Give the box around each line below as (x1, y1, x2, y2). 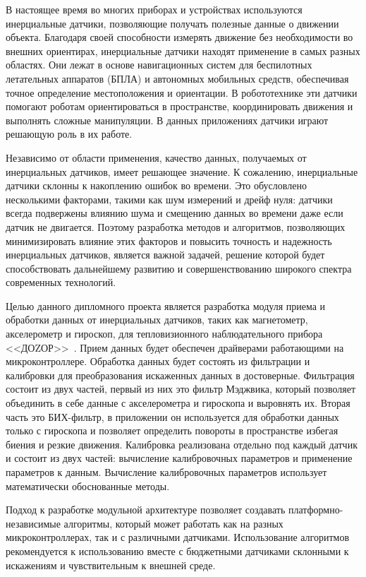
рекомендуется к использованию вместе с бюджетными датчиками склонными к (6, 543, 349, 558)
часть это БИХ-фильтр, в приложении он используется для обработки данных (6, 409, 339, 424)
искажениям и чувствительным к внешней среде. (6, 557, 216, 572)
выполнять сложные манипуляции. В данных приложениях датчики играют (6, 112, 329, 127)
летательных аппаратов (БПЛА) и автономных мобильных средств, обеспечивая (6, 71, 349, 85)
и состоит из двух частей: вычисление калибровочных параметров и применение (6, 451, 353, 465)
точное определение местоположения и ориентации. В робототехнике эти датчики (6, 85, 358, 100)
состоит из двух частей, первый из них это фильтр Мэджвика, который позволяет (6, 381, 356, 396)
